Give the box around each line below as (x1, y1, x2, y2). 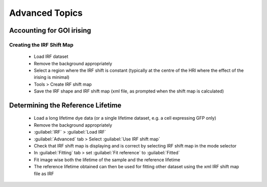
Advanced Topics (9, 7, 83, 18)
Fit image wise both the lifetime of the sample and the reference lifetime (34, 156, 180, 163)
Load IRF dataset (34, 53, 69, 59)
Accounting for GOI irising (9, 26, 91, 35)
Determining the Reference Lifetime (9, 101, 122, 109)
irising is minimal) (34, 74, 70, 80)
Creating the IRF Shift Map (9, 41, 74, 48)
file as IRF (34, 171, 54, 177)
